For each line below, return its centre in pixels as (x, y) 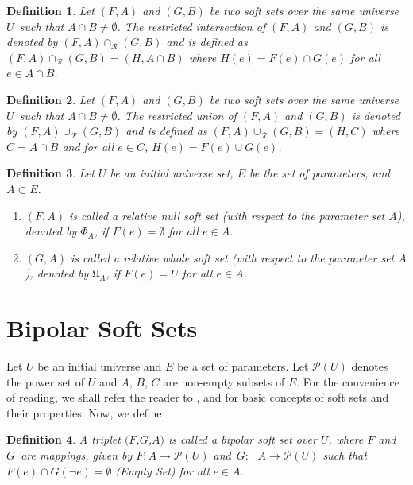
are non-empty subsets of (224, 381)
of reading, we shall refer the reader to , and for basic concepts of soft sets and (198, 397)
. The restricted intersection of (191, 26)
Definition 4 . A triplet (64, 439)
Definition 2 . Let (50, 99)
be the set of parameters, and (320, 173)
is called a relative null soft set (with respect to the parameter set (227, 215)
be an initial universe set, (172, 173)
